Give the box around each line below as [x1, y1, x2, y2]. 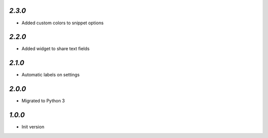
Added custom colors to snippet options [21, 20, 104, 26]
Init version [21, 124, 45, 130]
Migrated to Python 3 [21, 98, 65, 104]
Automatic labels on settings [21, 72, 80, 78]
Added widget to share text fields [21, 46, 90, 52]
